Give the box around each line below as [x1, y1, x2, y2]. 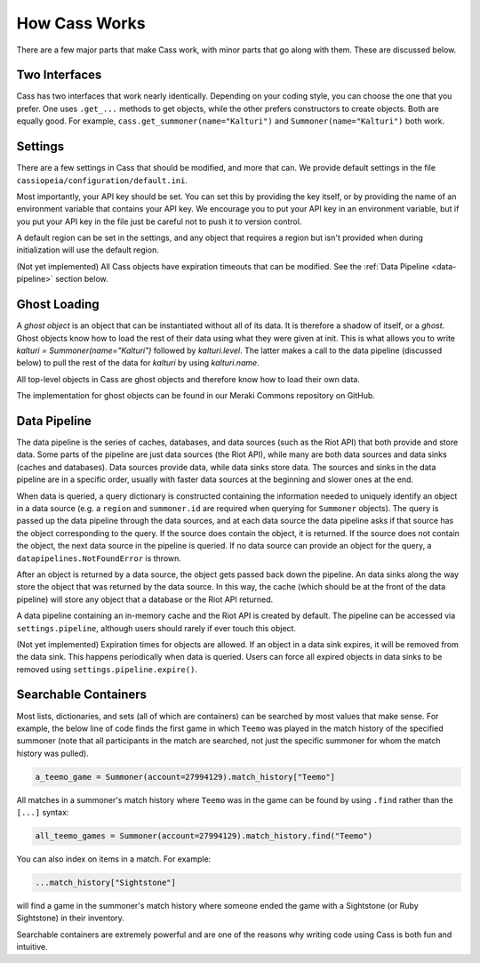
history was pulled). [16, 748, 89, 758]
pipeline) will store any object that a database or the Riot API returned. [16, 594, 274, 605]
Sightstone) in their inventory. [16, 912, 124, 924]
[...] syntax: [16, 807, 69, 818]
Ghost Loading [16, 297, 100, 312]
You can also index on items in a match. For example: [16, 854, 212, 864]
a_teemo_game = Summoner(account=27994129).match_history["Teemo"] [35, 772, 336, 782]
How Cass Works [16, 13, 146, 33]
